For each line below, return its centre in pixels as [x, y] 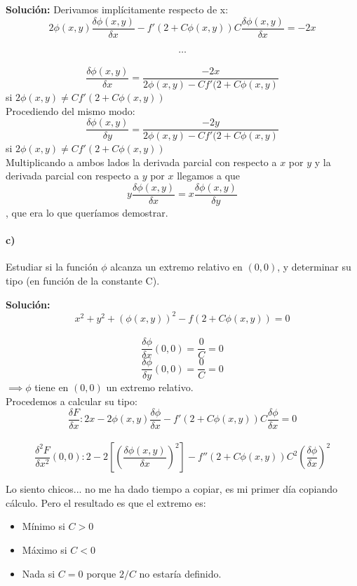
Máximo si [45, 550]
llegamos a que [209, 176]
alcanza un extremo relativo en [176, 267]
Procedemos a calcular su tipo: [72, 401]
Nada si [39, 573]
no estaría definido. [180, 573]
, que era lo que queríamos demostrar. [87, 212]
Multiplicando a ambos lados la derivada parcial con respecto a [141, 162]
